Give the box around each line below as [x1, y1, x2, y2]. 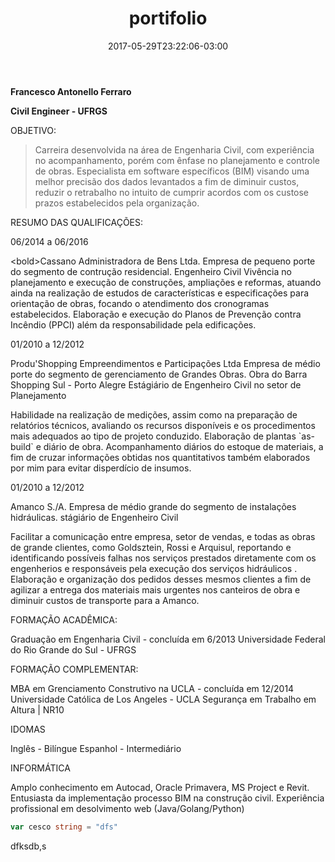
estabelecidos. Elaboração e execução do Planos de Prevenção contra [10, 308, 302, 320]
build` [10, 440, 34, 452]
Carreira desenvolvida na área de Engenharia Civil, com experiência [34, 143, 315, 156]
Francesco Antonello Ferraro [10, 85, 132, 97]
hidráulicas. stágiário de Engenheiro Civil [10, 511, 179, 523]
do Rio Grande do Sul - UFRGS [10, 643, 137, 656]
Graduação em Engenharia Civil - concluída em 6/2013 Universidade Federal [10, 633, 326, 645]
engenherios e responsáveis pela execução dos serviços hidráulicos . [10, 562, 298, 574]
